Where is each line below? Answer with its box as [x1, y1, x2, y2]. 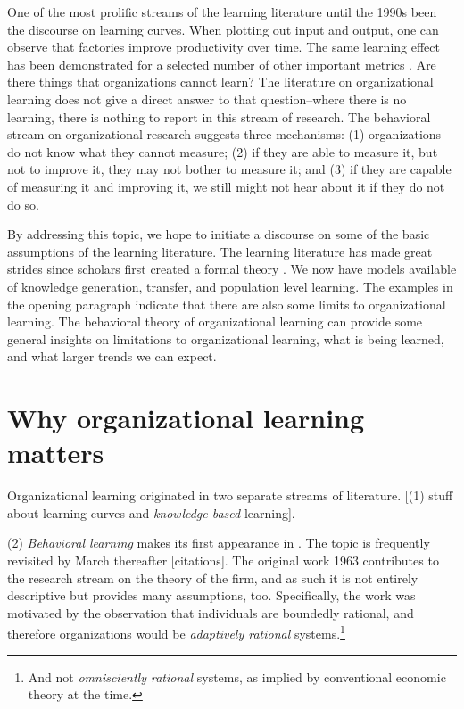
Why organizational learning [7, 400, 365, 436]
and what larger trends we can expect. [7, 347, 217, 366]
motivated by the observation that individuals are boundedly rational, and [7, 603, 414, 622]
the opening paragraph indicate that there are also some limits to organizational [7, 294, 446, 313]
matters [7, 434, 104, 471]
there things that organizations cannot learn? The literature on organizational [7, 72, 434, 91]
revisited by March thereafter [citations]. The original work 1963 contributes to [7, 550, 439, 569]
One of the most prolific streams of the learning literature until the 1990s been [7, 3, 437, 21]
